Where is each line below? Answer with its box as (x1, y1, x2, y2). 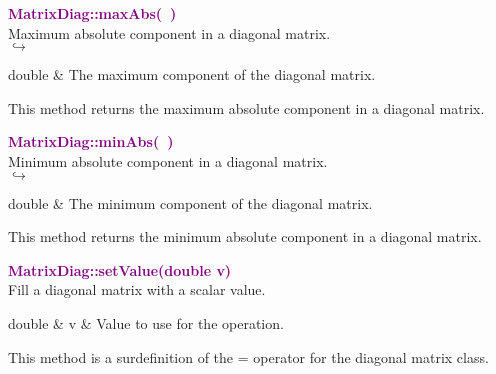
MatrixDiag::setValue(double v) (8, 259, 232, 280)
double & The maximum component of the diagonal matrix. (8, 64, 376, 85)
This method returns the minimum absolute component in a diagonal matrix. (8, 226, 482, 247)
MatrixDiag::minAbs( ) (8, 131, 174, 152)
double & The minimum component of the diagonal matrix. (8, 192, 373, 213)
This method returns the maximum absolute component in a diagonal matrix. (8, 97, 485, 118)
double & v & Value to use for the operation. (8, 312, 284, 333)
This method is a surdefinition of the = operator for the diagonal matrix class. (8, 346, 489, 367)
